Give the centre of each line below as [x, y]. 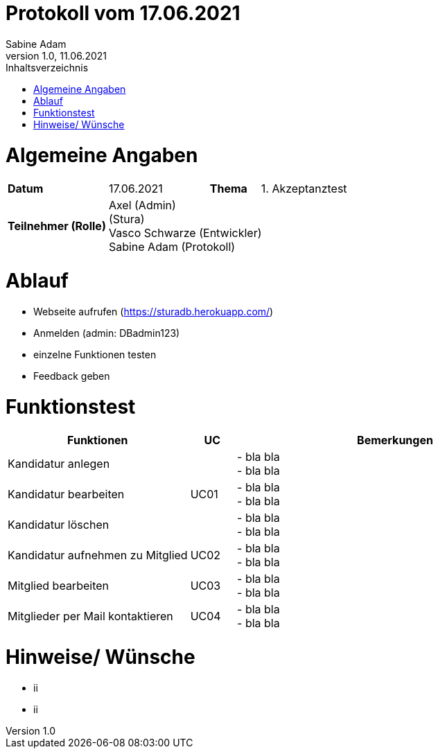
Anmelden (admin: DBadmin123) [107, 333]
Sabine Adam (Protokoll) [172, 247]
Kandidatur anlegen [59, 464]
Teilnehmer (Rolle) [57, 226]
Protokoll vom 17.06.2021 [123, 13]
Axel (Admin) [142, 205]
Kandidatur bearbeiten [66, 494]
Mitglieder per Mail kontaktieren [90, 616]
